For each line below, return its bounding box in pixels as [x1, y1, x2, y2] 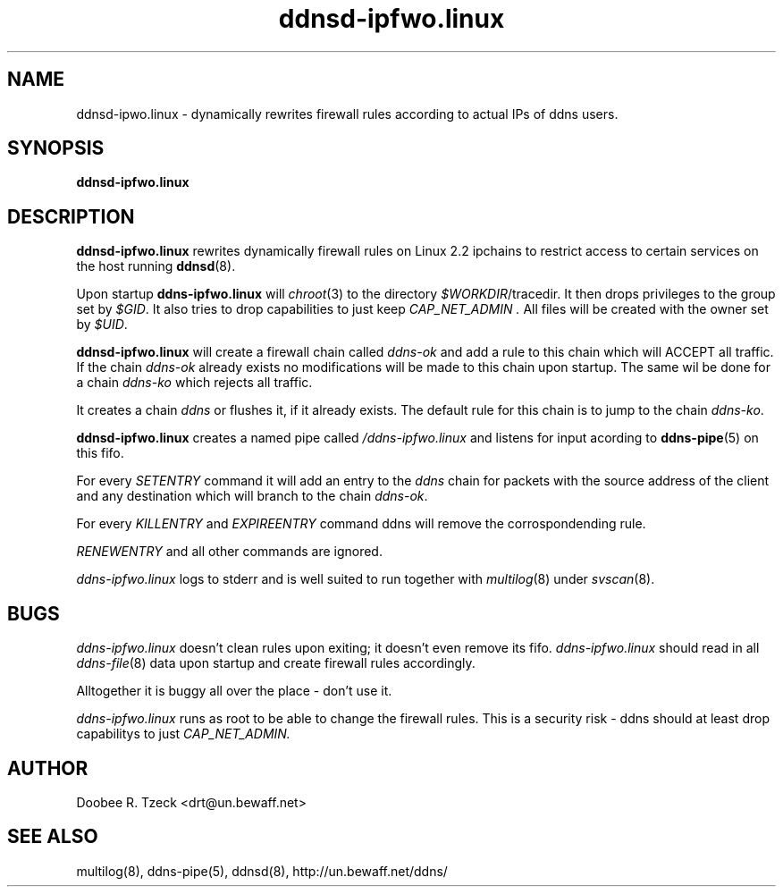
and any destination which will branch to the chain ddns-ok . [76, 488, 428, 504]
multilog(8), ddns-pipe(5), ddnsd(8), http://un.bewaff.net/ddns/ [76, 863, 448, 879]
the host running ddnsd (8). [76, 258, 236, 274]
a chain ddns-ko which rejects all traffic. [76, 375, 313, 391]
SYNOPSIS [7, 137, 105, 160]
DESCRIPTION [7, 205, 135, 228]
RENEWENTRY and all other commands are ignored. [76, 544, 383, 560]
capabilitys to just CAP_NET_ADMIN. [76, 726, 290, 742]
